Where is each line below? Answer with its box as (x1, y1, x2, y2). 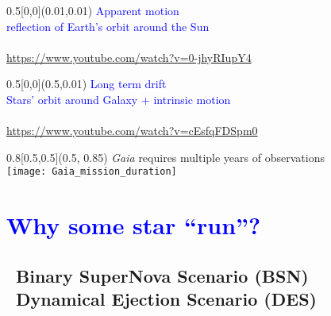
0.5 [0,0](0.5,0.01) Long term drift (6, 75, 167, 92)
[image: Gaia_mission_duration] (6, 166, 177, 178)
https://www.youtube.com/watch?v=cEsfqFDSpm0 (6, 122, 258, 139)
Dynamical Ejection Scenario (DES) (16, 287, 317, 311)
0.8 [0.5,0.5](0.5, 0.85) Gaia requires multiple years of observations (6, 148, 325, 165)
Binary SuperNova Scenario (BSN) (16, 263, 309, 287)
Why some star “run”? (6, 209, 261, 241)
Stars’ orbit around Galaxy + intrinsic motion (6, 91, 231, 107)
